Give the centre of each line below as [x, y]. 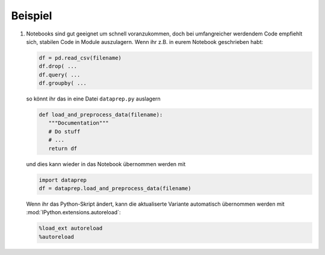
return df [63, 148]
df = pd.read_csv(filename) [80, 58]
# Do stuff [64, 131]
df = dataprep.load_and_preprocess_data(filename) [115, 188]
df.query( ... [60, 75]
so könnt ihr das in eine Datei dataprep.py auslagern [93, 99]
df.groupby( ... [63, 83]
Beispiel [32, 16]
